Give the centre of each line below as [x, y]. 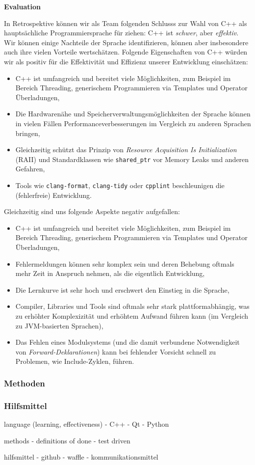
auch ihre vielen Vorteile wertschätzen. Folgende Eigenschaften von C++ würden [126, 52]
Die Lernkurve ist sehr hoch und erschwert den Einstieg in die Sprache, [122, 289]
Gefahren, [30, 169]
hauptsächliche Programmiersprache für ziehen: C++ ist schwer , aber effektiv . [121, 33]
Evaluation [22, 6]
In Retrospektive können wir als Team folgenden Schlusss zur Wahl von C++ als [126, 23]
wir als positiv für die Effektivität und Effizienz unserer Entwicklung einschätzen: [126, 61]
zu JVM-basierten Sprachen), [59, 325]
